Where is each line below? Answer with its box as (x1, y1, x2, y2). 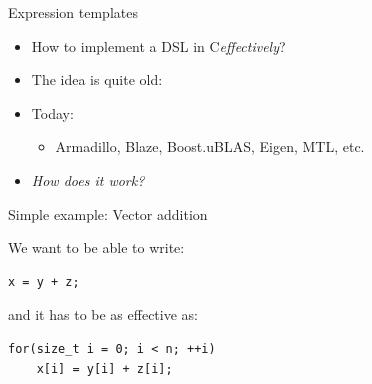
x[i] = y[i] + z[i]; (36, 361, 173, 376)
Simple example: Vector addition (8, 203, 208, 224)
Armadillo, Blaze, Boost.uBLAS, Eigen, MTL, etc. (55, 136, 365, 157)
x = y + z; (8, 274, 80, 289)
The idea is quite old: (31, 69, 163, 90)
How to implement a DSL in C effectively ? (31, 35, 286, 56)
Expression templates (8, 2, 138, 22)
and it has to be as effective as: (8, 304, 198, 325)
